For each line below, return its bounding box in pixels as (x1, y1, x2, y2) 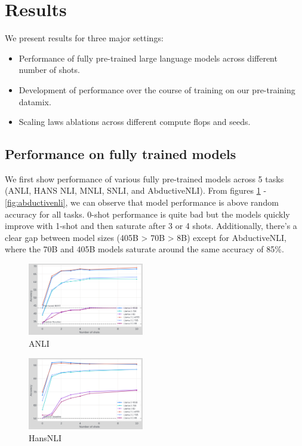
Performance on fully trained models (5, 145, 236, 163)
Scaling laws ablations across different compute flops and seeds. (19, 115, 251, 128)
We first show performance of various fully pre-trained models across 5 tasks (5, 172, 284, 185)
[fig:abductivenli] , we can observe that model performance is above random (5, 196, 279, 209)
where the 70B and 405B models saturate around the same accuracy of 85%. (5, 243, 284, 255)
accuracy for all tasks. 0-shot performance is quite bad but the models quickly (5, 207, 290, 220)
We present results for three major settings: (5, 32, 164, 44)
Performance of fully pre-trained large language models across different (19, 51, 278, 64)
